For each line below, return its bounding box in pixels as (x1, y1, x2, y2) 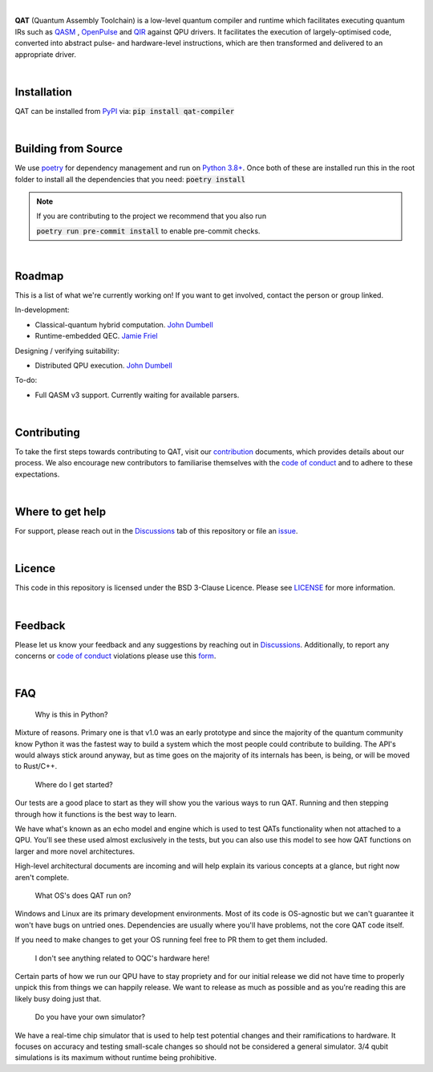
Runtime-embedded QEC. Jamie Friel (34, 331, 158, 341)
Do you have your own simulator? (34, 1012, 146, 1022)
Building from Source (14, 142, 123, 156)
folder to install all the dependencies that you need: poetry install (14, 174, 246, 184)
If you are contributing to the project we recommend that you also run (36, 211, 267, 221)
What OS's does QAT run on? (34, 891, 132, 900)
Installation (14, 85, 72, 99)
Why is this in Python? (34, 709, 108, 719)
